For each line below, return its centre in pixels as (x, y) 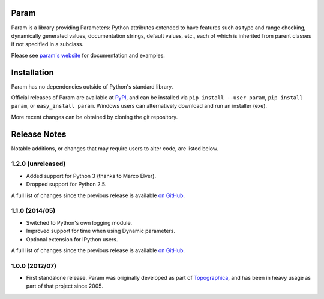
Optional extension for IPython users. (72, 239)
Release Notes (39, 134)
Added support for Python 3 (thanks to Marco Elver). (91, 176)
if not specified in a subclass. (47, 44)
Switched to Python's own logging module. (79, 222)
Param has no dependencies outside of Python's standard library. (92, 86)
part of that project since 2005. (64, 286)
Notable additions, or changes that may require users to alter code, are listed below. (115, 148)
